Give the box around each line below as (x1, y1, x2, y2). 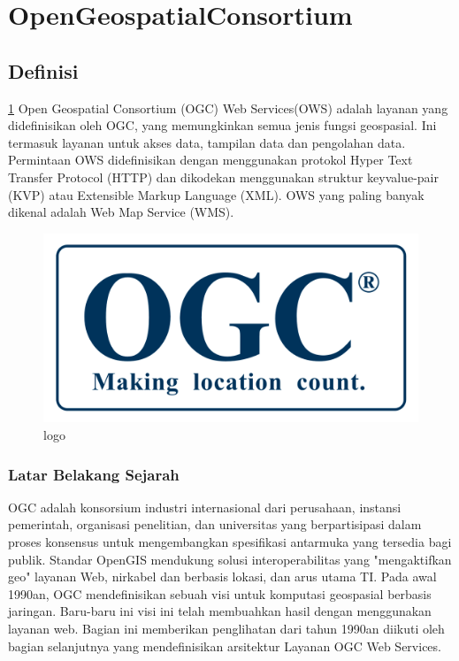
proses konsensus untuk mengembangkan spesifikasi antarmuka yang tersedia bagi (8, 532, 452, 550)
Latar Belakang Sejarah (8, 463, 180, 485)
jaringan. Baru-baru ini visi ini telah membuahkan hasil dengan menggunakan (8, 602, 432, 620)
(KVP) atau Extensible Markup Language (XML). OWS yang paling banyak (8, 185, 425, 204)
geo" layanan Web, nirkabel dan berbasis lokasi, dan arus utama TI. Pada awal (8, 567, 437, 586)
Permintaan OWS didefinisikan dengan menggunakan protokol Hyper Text (8, 150, 413, 169)
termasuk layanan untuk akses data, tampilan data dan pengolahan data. (8, 133, 406, 151)
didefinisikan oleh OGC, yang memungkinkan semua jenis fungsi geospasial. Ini (8, 116, 437, 135)
